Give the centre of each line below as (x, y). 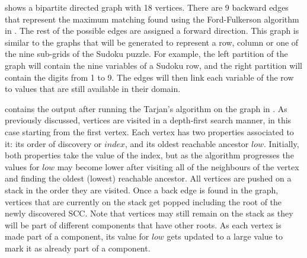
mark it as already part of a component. (78, 248)
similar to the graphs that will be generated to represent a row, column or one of (152, 42)
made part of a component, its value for (77, 236)
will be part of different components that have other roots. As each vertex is (143, 224)
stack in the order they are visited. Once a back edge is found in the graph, (142, 189)
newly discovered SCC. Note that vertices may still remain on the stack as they (149, 213)
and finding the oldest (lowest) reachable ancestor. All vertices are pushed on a (148, 178)
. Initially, (282, 143)
